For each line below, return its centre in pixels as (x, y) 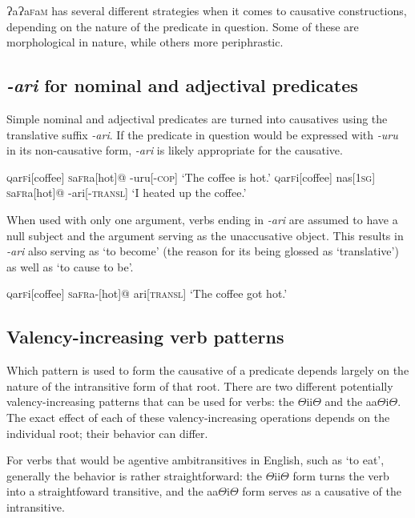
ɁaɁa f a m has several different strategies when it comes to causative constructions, (207, 10)
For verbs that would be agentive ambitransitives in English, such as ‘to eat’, (195, 460)
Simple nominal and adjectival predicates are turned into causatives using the (197, 118)
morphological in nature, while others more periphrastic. (145, 42)
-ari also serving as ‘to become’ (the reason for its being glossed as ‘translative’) (203, 251)
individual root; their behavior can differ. (107, 433)
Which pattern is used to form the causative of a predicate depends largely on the (208, 370)
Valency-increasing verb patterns (145, 337)
